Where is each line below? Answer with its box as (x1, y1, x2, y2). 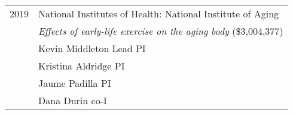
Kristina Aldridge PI (38, 59, 125, 72)
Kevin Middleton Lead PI (38, 41, 146, 55)
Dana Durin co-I (38, 93, 107, 107)
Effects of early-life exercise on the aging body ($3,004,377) (38, 24, 283, 38)
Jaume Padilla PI (38, 76, 111, 90)
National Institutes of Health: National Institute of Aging (38, 7, 279, 20)
